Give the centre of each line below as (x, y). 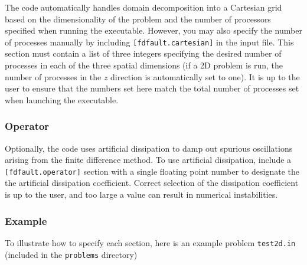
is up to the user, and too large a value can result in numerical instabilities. (141, 194)
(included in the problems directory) (71, 254)
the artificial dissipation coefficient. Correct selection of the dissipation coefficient (152, 183)
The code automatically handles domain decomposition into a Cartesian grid (143, 7)
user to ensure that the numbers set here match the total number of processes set (152, 88)
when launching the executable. (62, 99)
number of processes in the (53, 76)
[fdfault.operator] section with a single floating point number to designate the (152, 171)
